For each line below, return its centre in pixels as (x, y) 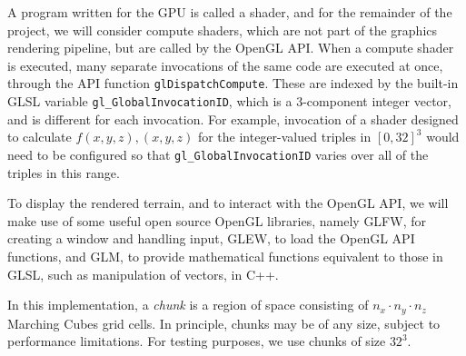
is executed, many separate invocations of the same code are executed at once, (225, 65)
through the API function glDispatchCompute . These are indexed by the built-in (233, 83)
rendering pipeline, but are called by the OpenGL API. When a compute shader (231, 48)
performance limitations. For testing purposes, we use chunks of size (197, 341)
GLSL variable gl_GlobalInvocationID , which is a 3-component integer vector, (229, 101)
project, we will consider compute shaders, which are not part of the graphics (223, 30)
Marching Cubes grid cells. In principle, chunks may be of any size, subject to (224, 323)
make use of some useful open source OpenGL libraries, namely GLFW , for (217, 220)
